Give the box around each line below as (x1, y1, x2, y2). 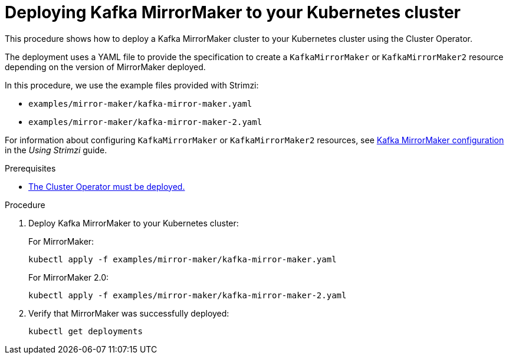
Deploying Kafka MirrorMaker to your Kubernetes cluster (5, 2, 461, 22)
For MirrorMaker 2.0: (28, 272, 109, 282)
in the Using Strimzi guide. (5, 144, 107, 155)
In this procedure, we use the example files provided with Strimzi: (5, 80, 259, 90)
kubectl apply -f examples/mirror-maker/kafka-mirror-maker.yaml (28, 254, 337, 264)
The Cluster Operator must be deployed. (28, 181, 185, 192)
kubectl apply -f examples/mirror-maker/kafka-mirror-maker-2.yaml (28, 290, 347, 300)
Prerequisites (5, 163, 56, 173)
